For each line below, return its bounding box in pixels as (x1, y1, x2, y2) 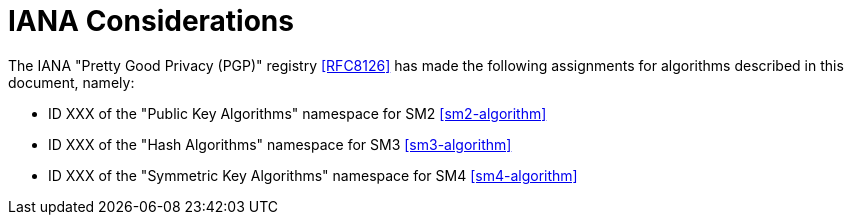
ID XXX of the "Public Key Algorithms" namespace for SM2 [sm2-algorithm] (48, 104, 547, 122)
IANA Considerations (8, 4, 294, 38)
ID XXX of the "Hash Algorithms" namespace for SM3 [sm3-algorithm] (48, 135, 512, 153)
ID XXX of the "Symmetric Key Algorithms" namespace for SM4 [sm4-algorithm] (48, 166, 578, 184)
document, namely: (8, 73, 135, 91)
